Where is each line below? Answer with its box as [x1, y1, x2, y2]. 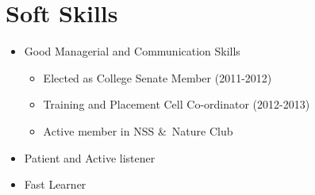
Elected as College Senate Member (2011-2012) [43, 69, 272, 86]
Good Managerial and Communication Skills [24, 43, 240, 59]
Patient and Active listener [24, 149, 156, 166]
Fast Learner [24, 176, 86, 193]
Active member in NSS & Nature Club [43, 122, 233, 139]
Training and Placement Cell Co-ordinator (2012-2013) [43, 96, 310, 113]
